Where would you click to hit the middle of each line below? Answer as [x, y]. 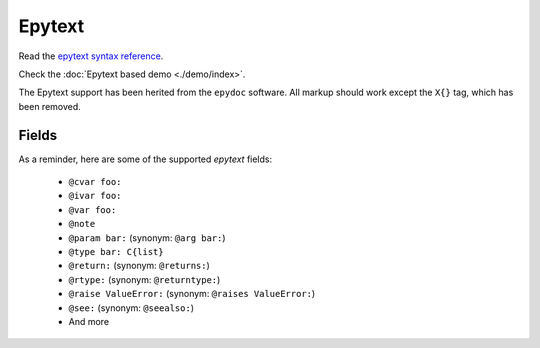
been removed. [50, 106]
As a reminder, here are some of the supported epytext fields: [145, 159]
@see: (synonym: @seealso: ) [131, 307]
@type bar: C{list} [116, 251]
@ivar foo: [95, 196]
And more [89, 321]
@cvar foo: [95, 182]
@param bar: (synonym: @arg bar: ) [147, 237]
